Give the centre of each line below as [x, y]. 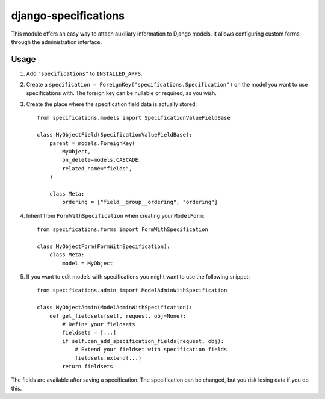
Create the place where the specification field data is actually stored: [111, 104]
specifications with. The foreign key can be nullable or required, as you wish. [121, 93]
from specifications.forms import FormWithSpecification [123, 230]
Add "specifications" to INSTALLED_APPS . [84, 73]
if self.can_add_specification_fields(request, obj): [143, 341]
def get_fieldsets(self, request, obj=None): [118, 316]
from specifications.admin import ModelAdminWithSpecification [132, 291]
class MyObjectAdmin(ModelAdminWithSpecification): [115, 308]
